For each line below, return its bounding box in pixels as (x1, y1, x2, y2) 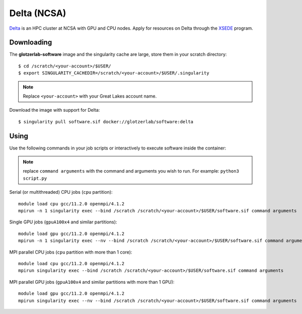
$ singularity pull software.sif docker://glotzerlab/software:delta (18, 119, 194, 124)
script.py (23, 175, 47, 181)
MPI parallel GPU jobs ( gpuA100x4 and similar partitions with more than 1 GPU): (9, 279, 175, 285)
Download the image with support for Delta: (9, 107, 100, 113)
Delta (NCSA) (9, 8, 66, 19)
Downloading (9, 38, 52, 47)
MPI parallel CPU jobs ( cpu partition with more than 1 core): (9, 249, 132, 255)
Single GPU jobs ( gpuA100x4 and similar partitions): (9, 219, 117, 225)
